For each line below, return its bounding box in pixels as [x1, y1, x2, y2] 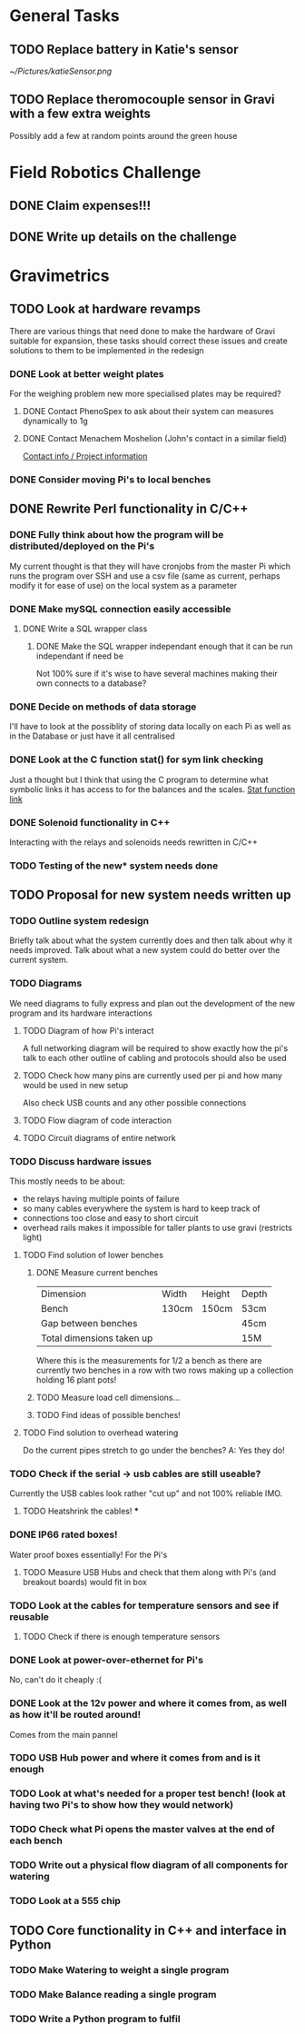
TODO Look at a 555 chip [9, 1895, 121, 1908]
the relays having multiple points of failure [22, 1194, 180, 1205]
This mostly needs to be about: [9, 1176, 125, 1186]
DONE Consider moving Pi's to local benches [9, 473, 212, 486]
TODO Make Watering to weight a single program [9, 1964, 230, 1977]
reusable [9, 1610, 50, 1622]
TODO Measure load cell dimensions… [35, 1392, 181, 1404]
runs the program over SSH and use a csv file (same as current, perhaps [9, 570, 280, 581]
